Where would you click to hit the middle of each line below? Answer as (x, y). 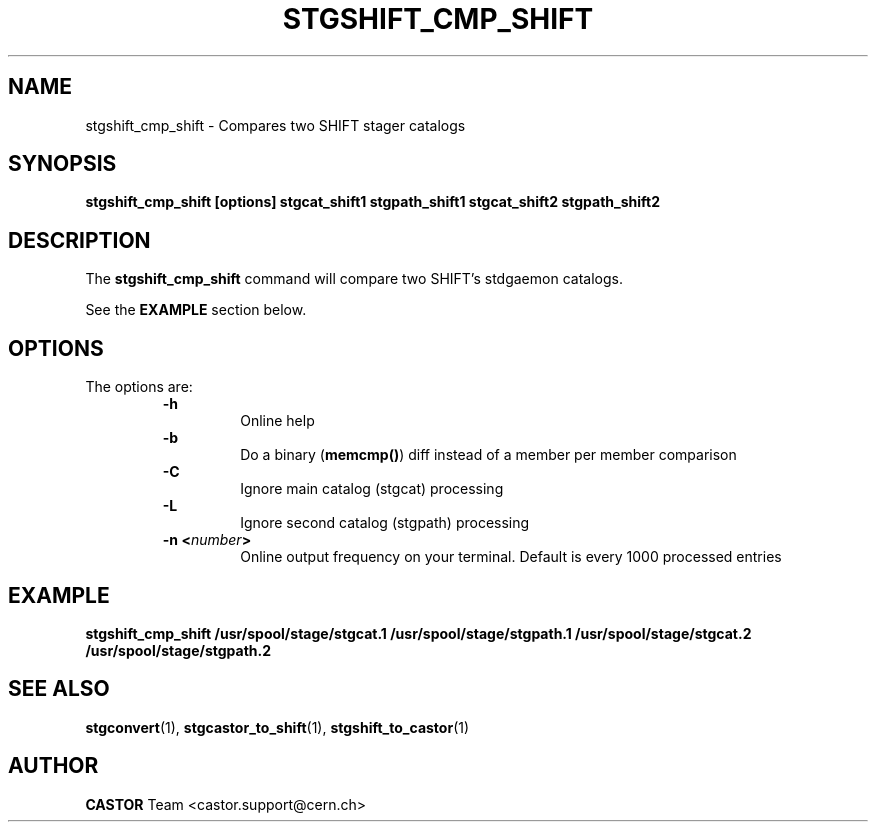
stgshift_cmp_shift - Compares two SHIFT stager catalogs (275, 125)
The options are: (139, 387)
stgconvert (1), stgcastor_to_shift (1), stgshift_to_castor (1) (277, 727)
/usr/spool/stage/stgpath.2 (178, 650)
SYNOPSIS (62, 164)
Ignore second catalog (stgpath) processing (385, 523)
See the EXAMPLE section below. (196, 310)
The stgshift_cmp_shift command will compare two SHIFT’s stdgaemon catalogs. (354, 279)
